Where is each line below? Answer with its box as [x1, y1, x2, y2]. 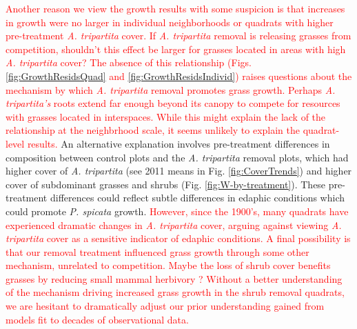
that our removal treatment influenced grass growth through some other [6, 244, 309, 259]
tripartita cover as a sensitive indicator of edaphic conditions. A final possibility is [6, 231, 351, 246]
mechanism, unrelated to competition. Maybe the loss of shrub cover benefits [6, 258, 331, 272]
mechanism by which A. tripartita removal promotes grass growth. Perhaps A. [6, 82, 336, 97]
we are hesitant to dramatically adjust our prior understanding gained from [6, 299, 325, 313]
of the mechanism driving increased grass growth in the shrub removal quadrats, [6, 285, 345, 299]
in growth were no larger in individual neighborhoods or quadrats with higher [6, 14, 334, 29]
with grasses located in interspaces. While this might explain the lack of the [6, 109, 326, 123]
